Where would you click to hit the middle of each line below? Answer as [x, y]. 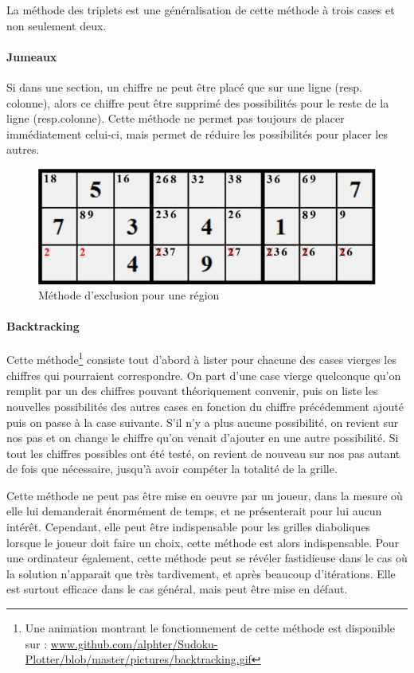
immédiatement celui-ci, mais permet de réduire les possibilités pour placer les [197, 133]
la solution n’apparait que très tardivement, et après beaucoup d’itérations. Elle [201, 573]
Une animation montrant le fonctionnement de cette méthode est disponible [210, 628]
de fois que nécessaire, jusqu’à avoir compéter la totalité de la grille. [172, 469]
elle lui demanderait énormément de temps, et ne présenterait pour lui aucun [194, 511]
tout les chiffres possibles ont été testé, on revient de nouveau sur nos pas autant [203, 453]
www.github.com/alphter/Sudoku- [134, 643]
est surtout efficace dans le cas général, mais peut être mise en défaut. [177, 589]
